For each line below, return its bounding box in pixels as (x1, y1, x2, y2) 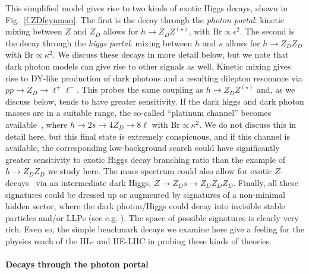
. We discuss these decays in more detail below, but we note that (52, 48, 289, 61)
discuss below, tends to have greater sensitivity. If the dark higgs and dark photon (5, 95, 304, 107)
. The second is (239, 25, 295, 37)
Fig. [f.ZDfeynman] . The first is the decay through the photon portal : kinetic (5, 13, 285, 26)
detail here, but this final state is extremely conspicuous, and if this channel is (5, 130, 290, 142)
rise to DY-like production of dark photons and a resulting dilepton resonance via (5, 71, 302, 84)
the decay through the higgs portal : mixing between (5, 36, 193, 49)
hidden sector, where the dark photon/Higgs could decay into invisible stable (5, 200, 285, 212)
